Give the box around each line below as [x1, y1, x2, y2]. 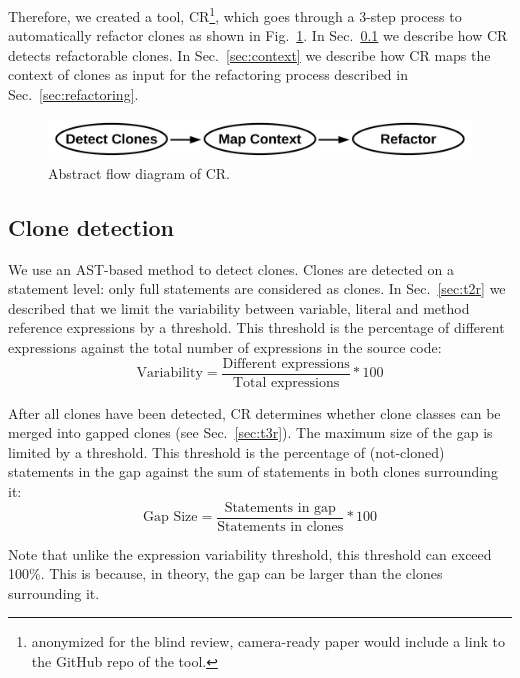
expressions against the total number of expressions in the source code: [8, 336, 442, 357]
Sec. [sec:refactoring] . [8, 84, 139, 105]
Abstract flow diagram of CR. [48, 162, 230, 183]
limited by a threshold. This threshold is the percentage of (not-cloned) [8, 441, 445, 462]
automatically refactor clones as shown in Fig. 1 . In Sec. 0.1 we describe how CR [8, 25, 508, 46]
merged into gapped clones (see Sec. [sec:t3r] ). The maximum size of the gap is [8, 422, 493, 443]
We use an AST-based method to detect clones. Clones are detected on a [8, 258, 454, 279]
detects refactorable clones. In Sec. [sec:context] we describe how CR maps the [8, 44, 491, 65]
